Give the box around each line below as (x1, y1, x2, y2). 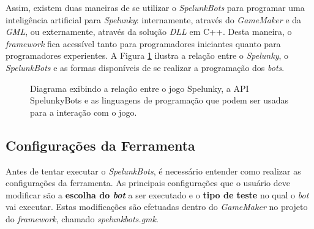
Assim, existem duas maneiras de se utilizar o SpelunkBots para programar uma (6, 1, 305, 13)
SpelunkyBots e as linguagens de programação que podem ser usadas (30, 94, 288, 107)
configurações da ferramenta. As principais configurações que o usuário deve (6, 176, 290, 189)
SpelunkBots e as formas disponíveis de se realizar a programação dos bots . (6, 61, 285, 73)
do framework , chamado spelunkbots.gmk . (6, 212, 159, 225)
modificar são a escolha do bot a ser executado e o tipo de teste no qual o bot (6, 188, 309, 201)
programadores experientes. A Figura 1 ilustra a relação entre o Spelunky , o (6, 49, 289, 62)
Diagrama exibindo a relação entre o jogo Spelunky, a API (30, 81, 249, 94)
